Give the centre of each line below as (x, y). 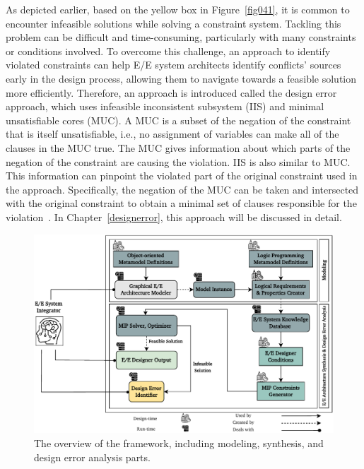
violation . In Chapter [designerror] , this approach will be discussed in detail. (174, 216)
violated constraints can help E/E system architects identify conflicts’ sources (174, 65)
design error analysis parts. (92, 457)
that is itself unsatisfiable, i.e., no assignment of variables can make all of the (172, 134)
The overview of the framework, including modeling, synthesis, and (179, 443)
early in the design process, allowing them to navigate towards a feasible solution (181, 78)
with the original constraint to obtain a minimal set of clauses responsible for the (181, 203)
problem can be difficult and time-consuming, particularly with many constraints (181, 37)
